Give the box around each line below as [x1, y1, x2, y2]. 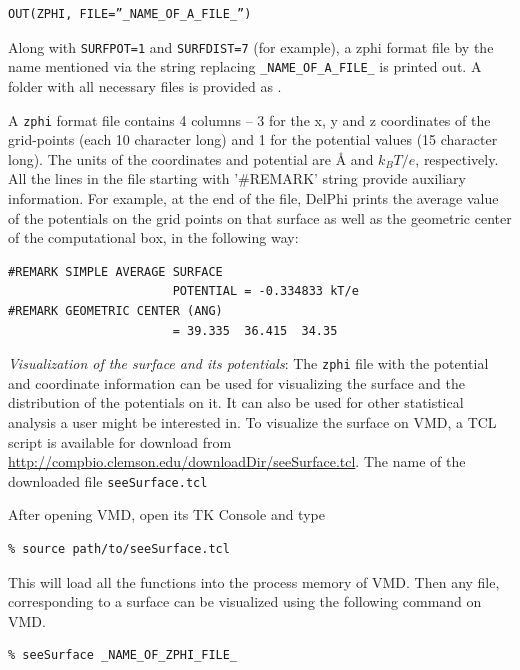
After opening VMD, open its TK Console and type [8, 504, 325, 525]
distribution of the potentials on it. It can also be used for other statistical [8, 392, 464, 413]
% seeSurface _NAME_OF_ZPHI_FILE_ [8, 648, 238, 663]
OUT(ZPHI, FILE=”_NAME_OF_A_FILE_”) [8, 7, 252, 21]
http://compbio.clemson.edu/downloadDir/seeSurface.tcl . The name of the [8, 451, 466, 472]
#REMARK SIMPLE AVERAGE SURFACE [8, 264, 223, 279]
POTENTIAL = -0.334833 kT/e [172, 284, 359, 299]
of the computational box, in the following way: [8, 227, 299, 248]
